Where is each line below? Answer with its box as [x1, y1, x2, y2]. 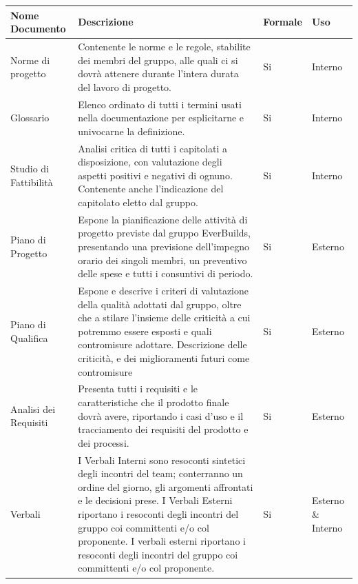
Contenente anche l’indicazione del [78, 181, 224, 196]
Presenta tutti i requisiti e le [78, 381, 198, 396]
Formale [263, 14, 302, 29]
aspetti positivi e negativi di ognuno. [78, 168, 233, 182]
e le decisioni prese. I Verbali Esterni [78, 493, 233, 507]
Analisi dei [10, 401, 56, 416]
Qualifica [10, 330, 48, 345]
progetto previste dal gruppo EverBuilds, [78, 225, 251, 240]
